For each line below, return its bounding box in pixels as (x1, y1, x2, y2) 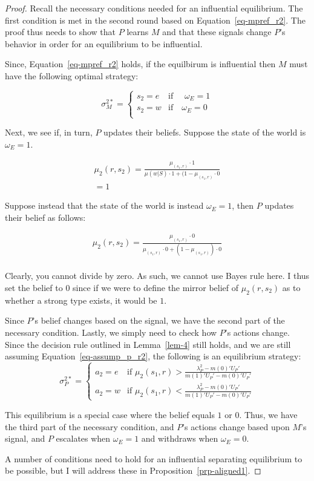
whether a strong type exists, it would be (5, 293, 157, 306)
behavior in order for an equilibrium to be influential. (5, 37, 203, 50)
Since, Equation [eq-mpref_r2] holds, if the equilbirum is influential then (5, 57, 276, 70)
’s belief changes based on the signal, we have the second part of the (32, 314, 285, 327)
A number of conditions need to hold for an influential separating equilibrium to (5, 452, 303, 465)
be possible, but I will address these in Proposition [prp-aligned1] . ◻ (5, 464, 261, 477)
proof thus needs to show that (5, 25, 116, 38)
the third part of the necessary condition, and (5, 420, 174, 433)
